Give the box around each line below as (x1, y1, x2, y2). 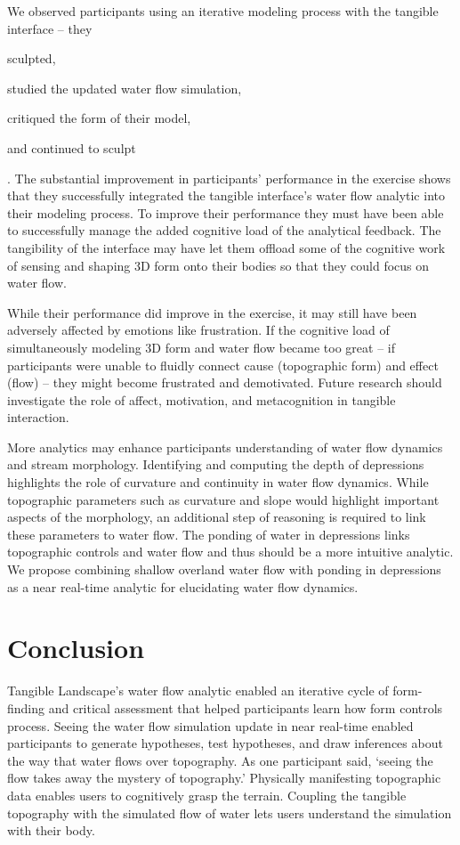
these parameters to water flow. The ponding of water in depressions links (7, 524, 410, 543)
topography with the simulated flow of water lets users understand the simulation (7, 803, 452, 822)
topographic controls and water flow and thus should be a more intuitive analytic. (7, 542, 454, 561)
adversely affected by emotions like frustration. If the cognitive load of (7, 321, 390, 339)
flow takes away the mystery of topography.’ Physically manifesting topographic (7, 768, 441, 787)
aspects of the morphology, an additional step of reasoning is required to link (7, 508, 426, 526)
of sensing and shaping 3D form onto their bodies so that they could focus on (7, 256, 430, 274)
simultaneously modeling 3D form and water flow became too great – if (7, 337, 396, 356)
